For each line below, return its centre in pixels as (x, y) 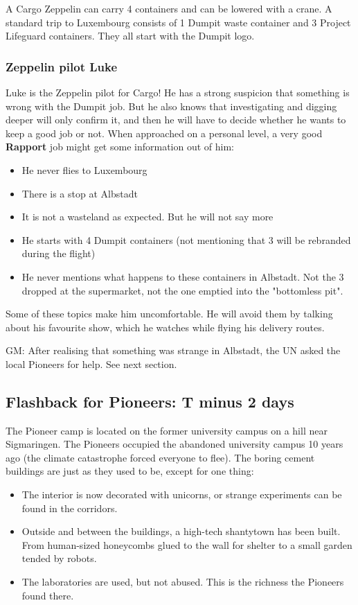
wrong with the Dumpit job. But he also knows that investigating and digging (171, 106)
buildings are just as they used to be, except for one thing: (130, 471)
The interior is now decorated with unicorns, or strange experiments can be (182, 494)
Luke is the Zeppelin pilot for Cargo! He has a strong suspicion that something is (178, 92)
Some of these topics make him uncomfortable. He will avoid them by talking (169, 314)
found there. (48, 595)
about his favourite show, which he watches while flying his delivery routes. (165, 327)
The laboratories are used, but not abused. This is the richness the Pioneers (183, 582)
